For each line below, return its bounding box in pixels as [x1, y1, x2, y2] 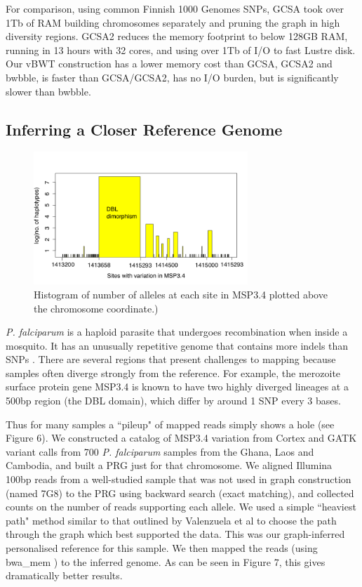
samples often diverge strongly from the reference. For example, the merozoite [6, 365, 341, 380]
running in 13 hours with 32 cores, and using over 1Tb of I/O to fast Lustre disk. [6, 42, 356, 57]
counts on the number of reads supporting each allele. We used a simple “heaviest [6, 499, 356, 514]
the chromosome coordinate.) [34, 301, 159, 315]
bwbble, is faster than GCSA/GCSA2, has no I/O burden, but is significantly [6, 70, 339, 84]
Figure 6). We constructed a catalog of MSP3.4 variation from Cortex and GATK [6, 430, 357, 445]
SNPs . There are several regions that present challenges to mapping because [6, 352, 336, 367]
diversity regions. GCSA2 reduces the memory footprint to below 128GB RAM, [6, 29, 348, 44]
